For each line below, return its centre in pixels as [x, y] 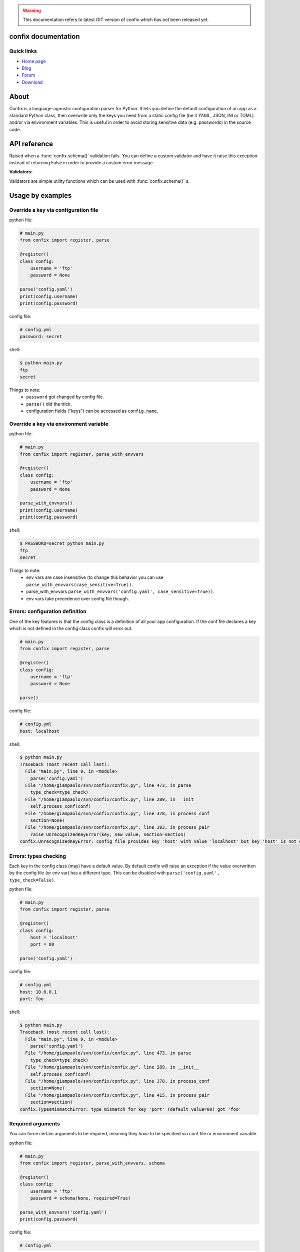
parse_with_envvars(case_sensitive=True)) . [80, 584]
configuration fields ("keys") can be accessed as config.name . [92, 411]
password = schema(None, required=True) [80, 1198]
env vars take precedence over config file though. [78, 598]
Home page [34, 61]
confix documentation [44, 37]
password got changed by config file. [65, 397]
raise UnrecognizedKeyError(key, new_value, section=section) [108, 834]
